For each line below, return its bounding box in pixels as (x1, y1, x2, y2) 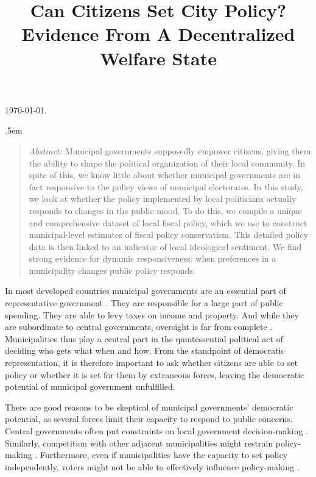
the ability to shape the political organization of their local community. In (29, 156, 306, 169)
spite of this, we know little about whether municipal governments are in (29, 168, 301, 181)
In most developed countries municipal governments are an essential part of (5, 284, 286, 297)
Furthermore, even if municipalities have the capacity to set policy (40, 448, 288, 461)
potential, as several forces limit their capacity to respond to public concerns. (5, 412, 293, 425)
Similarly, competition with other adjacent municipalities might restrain (5, 436, 273, 449)
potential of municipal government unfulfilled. (5, 380, 175, 393)
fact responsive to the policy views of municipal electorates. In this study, (29, 180, 303, 193)
